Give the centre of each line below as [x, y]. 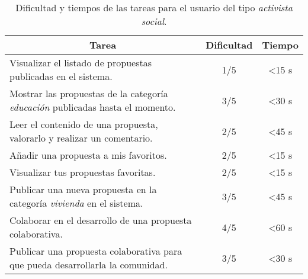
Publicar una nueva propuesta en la [83, 189]
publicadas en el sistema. [61, 76]
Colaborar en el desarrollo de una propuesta [101, 220]
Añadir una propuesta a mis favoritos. [88, 155]
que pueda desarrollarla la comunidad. [89, 264]
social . [154, 21]
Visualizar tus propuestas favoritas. [83, 172]
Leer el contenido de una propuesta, [84, 124]
